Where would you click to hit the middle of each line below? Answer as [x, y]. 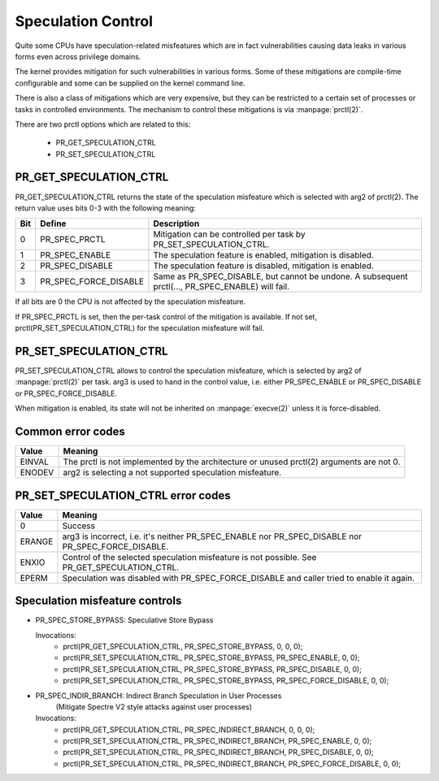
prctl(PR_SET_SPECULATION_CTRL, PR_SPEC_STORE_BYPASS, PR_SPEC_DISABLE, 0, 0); [212, 669]
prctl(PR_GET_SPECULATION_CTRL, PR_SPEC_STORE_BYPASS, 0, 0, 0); [183, 646]
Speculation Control [84, 21]
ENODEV [37, 473]
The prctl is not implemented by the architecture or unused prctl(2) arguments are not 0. [232, 462]
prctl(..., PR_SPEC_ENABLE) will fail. [222, 287]
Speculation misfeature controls [98, 601]
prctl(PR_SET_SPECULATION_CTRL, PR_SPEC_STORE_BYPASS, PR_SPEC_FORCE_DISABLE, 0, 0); [226, 681]
